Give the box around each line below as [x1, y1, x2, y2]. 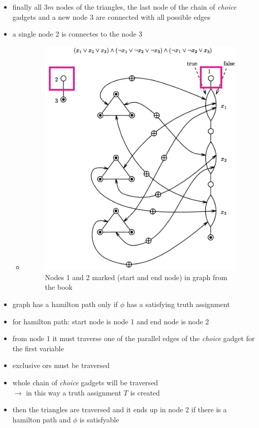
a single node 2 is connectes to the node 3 [12, 28, 143, 39]
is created [130, 387, 160, 398]
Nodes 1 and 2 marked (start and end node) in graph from [45, 271, 228, 282]
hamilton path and [12, 414, 71, 424]
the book [45, 282, 73, 292]
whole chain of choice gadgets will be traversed [12, 377, 158, 388]
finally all [12, 2, 42, 12]
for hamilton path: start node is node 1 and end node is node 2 [12, 316, 209, 326]
